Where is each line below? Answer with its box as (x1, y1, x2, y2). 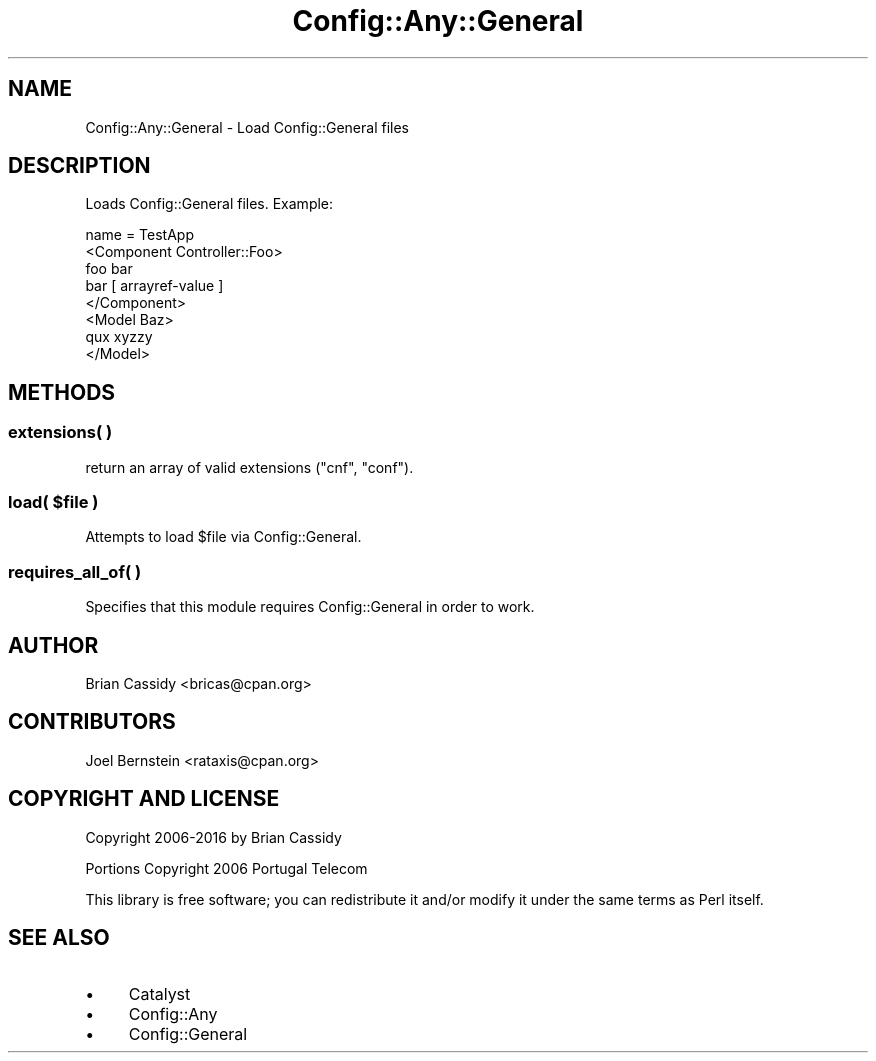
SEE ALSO (8, 925, 110, 951)
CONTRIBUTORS (8, 709, 176, 735)
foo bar (85, 260, 133, 278)
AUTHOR (8, 632, 99, 658)
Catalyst (128, 983, 191, 1004)
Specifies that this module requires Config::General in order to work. (85, 598, 535, 616)
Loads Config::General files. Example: (85, 195, 334, 213)
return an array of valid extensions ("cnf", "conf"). (85, 458, 414, 476)
